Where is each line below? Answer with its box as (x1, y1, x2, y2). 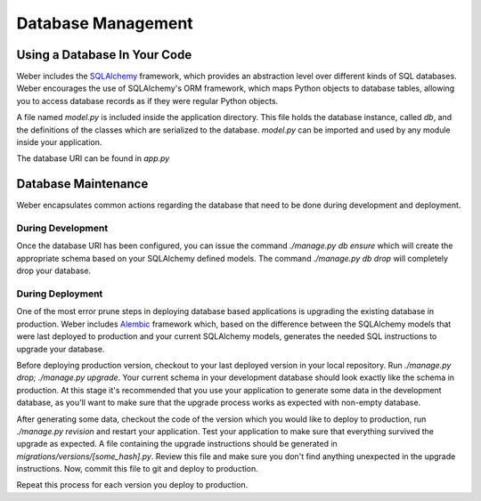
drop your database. (16, 265, 92, 276)
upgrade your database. (16, 343, 105, 354)
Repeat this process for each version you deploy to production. (16, 480, 249, 490)
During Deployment (16, 287, 103, 300)
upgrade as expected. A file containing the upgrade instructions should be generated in (16, 439, 338, 449)
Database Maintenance (16, 176, 149, 191)
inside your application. (16, 137, 102, 148)
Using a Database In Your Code (16, 47, 192, 62)
